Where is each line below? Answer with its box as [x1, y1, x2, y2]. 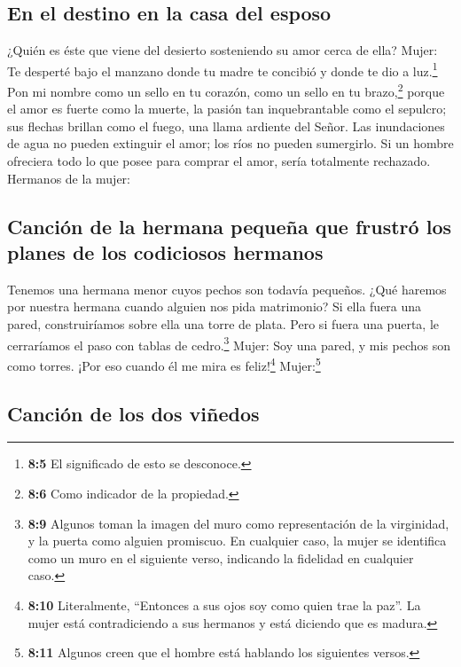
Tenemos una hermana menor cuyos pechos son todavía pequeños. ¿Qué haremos [7, 279, 447, 298]
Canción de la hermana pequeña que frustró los [7, 212, 451, 239]
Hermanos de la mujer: [7, 169, 130, 187]
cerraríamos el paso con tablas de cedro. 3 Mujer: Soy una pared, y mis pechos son [7, 333, 451, 354]
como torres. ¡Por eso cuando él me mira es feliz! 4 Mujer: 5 [7, 353, 321, 374]
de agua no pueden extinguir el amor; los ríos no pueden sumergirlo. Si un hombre [7, 134, 454, 153]
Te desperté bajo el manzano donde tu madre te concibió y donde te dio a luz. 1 [7, 59, 438, 80]
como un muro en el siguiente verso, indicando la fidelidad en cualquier [27, 548, 414, 567]
